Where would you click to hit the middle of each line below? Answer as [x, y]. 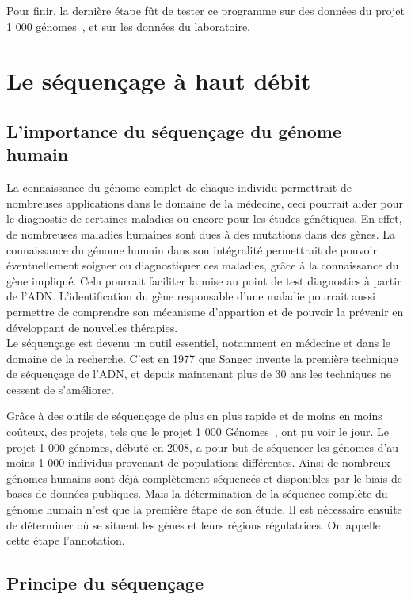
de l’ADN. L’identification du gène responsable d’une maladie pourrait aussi [191, 296]
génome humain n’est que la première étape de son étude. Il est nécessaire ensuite [204, 509]
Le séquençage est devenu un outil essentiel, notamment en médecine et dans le [199, 343]
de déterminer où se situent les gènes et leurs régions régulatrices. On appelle [194, 524]
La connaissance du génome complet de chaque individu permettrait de [179, 187]
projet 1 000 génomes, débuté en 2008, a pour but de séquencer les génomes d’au [203, 447]
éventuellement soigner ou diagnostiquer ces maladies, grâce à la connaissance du [203, 265]
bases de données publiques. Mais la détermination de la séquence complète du [197, 493]
